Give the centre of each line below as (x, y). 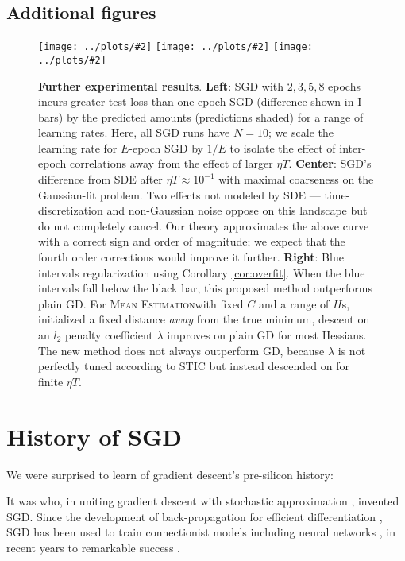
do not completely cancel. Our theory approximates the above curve (204, 225)
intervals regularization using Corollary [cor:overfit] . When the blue (202, 272)
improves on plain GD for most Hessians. (267, 335)
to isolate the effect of (283, 147)
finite (51, 381)
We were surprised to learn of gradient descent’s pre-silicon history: (170, 474)
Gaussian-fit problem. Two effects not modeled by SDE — (179, 194)
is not (352, 350)
